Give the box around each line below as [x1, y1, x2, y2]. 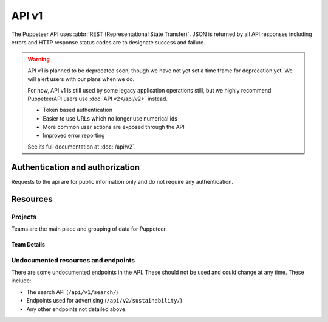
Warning [27, 55, 50, 63]
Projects [11, 212, 36, 221]
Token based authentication [43, 107, 112, 114]
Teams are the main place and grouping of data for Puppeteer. [11, 225, 167, 233]
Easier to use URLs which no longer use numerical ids [43, 114, 177, 122]
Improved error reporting [43, 131, 105, 139]
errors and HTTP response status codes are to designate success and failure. [11, 38, 206, 46]
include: [11, 277, 32, 284]
